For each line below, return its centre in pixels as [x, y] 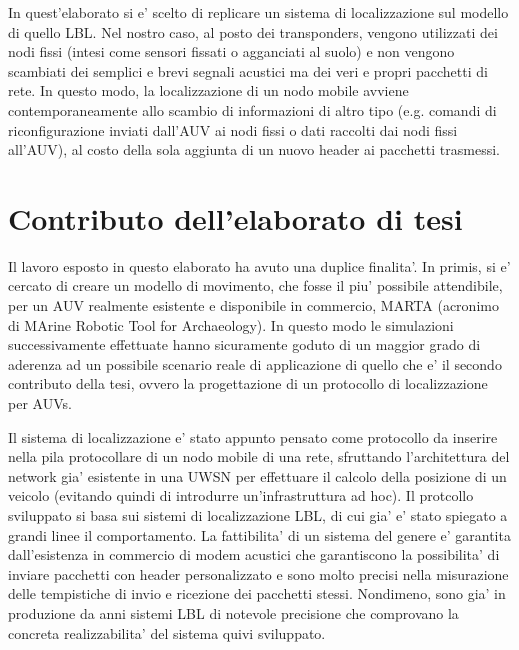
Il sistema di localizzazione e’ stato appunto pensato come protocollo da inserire [253, 436]
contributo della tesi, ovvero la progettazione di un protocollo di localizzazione [248, 383]
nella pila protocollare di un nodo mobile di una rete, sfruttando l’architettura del [259, 456]
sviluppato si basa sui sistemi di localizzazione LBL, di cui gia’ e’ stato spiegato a [258, 515]
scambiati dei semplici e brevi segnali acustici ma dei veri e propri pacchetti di [248, 70]
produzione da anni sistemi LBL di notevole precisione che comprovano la [233, 612]
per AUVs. [40, 403]
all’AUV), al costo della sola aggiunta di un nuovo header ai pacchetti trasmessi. [254, 149]
